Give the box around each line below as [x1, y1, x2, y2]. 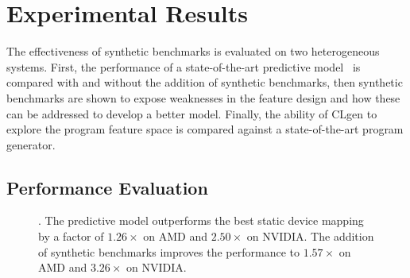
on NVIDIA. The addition [246, 228, 374, 245]
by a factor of [38, 228, 104, 245]
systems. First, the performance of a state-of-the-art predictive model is [6, 58, 361, 75]
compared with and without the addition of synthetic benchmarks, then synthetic [6, 74, 403, 91]
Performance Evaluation [6, 175, 208, 199]
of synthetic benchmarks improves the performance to [38, 243, 300, 260]
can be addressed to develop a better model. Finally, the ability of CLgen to [6, 105, 377, 122]
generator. [6, 136, 56, 153]
